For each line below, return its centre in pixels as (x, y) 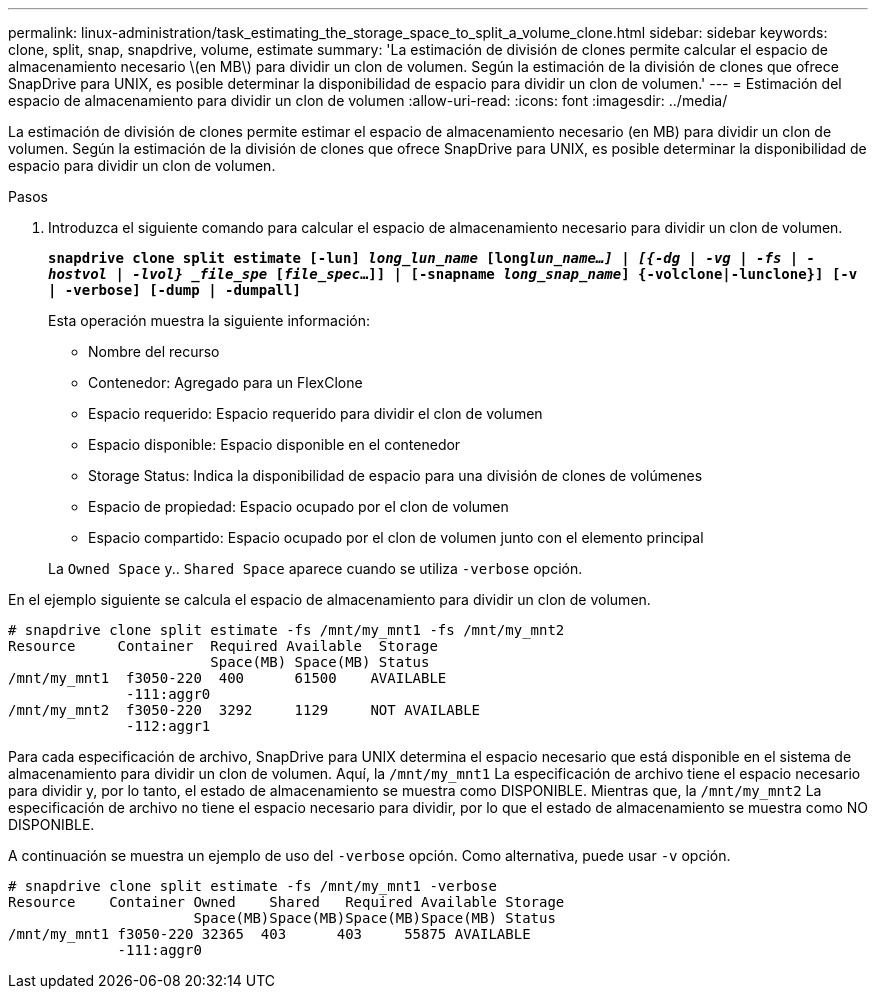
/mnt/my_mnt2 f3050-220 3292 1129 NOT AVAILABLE (244, 710)
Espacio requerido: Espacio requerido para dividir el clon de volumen (315, 413)
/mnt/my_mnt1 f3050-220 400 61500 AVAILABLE (227, 678)
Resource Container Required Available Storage (223, 646)
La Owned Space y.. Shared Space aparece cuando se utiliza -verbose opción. (315, 568)
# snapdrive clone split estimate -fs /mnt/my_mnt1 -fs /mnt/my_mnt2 (286, 630)
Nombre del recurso (154, 351)
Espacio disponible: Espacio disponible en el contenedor (274, 444)
